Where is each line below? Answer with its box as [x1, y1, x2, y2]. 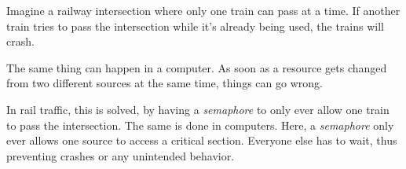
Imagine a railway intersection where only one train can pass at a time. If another [6, 2, 401, 18]
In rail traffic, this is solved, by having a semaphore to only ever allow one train [6, 101, 390, 117]
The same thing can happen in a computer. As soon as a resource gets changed [6, 59, 387, 75]
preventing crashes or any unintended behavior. [6, 147, 235, 163]
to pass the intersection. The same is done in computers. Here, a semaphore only [6, 116, 394, 133]
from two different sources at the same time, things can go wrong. [6, 75, 323, 91]
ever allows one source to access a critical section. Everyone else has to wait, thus [6, 132, 397, 149]
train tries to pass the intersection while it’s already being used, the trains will [6, 17, 385, 34]
